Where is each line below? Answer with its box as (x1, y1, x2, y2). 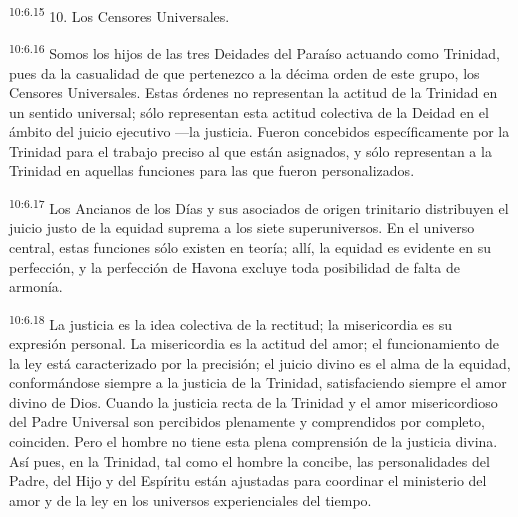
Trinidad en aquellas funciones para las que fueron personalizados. (9, 160, 415, 181)
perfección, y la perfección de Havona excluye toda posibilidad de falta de (9, 256, 460, 277)
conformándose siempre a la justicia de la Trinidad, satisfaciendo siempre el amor (9, 372, 507, 393)
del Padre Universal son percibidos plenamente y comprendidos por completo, (9, 411, 485, 432)
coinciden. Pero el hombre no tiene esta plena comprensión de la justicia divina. (9, 430, 498, 451)
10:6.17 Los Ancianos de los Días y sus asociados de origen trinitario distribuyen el (9, 195, 509, 218)
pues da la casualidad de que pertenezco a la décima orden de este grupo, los (9, 62, 480, 83)
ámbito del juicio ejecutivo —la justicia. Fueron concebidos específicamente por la (9, 121, 510, 142)
